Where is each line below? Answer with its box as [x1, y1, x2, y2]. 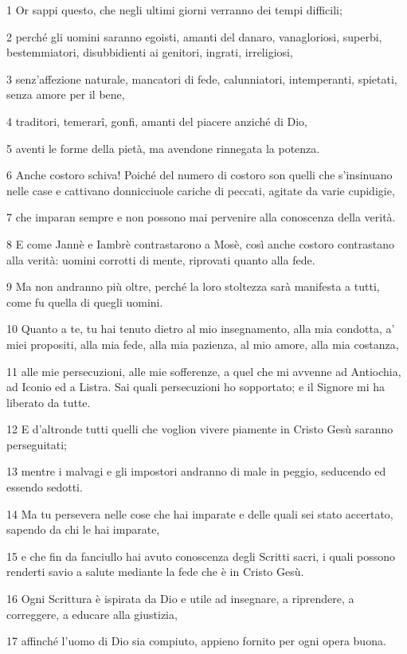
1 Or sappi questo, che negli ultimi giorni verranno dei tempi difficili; [6, 2, 342, 18]
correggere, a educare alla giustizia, [6, 605, 178, 622]
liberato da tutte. [6, 394, 91, 410]
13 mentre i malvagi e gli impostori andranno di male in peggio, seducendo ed [6, 463, 386, 480]
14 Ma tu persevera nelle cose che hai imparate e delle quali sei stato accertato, [6, 505, 393, 522]
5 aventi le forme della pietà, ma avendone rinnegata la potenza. [6, 139, 320, 156]
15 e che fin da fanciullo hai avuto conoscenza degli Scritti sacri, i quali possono [6, 547, 396, 564]
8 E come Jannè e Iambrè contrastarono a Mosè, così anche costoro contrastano [6, 235, 395, 252]
